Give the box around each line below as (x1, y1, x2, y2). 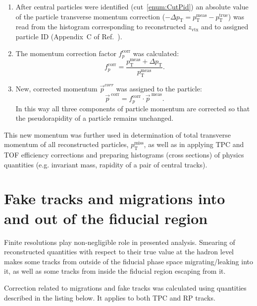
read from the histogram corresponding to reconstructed (15, 21, 186, 32)
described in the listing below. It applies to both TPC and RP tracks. (4, 292, 215, 303)
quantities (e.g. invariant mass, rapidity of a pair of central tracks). (4, 159, 207, 169)
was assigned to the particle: (116, 83, 202, 93)
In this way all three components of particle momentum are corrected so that (15, 103, 250, 113)
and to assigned (201, 21, 249, 32)
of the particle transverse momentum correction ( (15, 11, 165, 21)
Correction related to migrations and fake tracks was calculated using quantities (4, 282, 247, 293)
